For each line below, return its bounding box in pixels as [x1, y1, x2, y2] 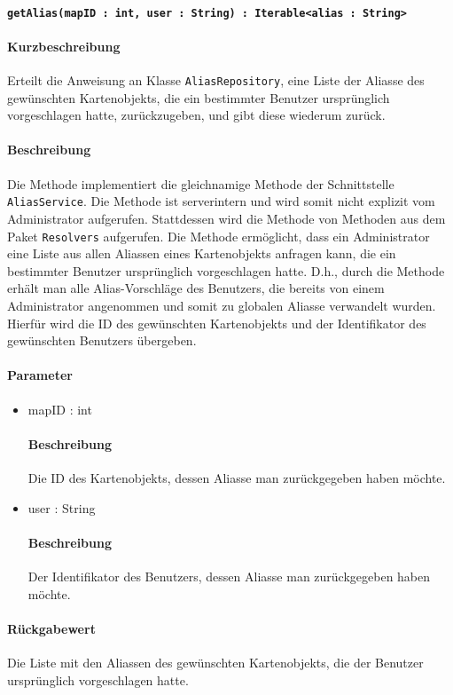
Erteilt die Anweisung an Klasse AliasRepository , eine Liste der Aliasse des [7, 71, 425, 90]
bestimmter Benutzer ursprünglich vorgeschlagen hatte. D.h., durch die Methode [7, 261, 445, 280]
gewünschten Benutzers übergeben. [7, 331, 197, 350]
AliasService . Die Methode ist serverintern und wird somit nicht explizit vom [7, 192, 435, 210]
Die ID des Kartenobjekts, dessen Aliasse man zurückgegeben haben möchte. [27, 468, 446, 486]
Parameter [7, 366, 73, 384]
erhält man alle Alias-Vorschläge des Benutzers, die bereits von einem [7, 279, 385, 297]
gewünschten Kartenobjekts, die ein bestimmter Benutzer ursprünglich [7, 88, 390, 107]
